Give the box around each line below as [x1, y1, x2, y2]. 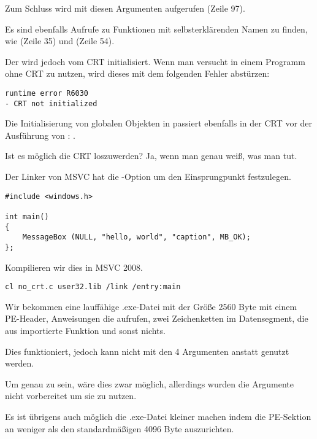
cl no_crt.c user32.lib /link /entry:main [5, 282, 181, 292]
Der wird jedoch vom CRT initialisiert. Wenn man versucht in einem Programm [5, 55, 305, 68]
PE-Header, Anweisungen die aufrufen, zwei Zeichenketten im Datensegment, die [5, 312, 308, 325]
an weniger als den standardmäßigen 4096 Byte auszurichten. [5, 422, 234, 435]
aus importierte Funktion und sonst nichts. [5, 324, 166, 337]
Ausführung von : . [5, 128, 75, 141]
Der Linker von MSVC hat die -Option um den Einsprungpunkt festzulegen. [5, 170, 291, 183]
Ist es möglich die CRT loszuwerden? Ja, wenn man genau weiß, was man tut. [5, 149, 297, 162]
